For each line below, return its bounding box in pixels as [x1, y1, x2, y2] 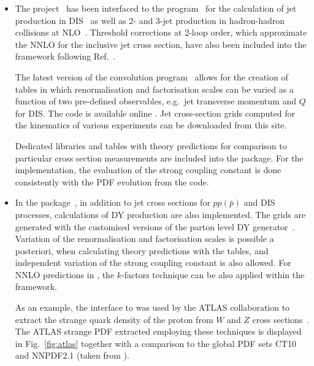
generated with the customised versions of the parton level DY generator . [15, 220, 295, 233]
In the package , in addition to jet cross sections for [15, 196, 210, 209]
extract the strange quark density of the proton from [15, 313, 213, 325]
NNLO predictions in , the [15, 268, 115, 281]
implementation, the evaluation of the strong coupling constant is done [15, 163, 281, 176]
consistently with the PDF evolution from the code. [15, 175, 209, 188]
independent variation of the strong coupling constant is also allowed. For [15, 256, 291, 269]
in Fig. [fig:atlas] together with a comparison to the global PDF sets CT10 [15, 337, 296, 349]
